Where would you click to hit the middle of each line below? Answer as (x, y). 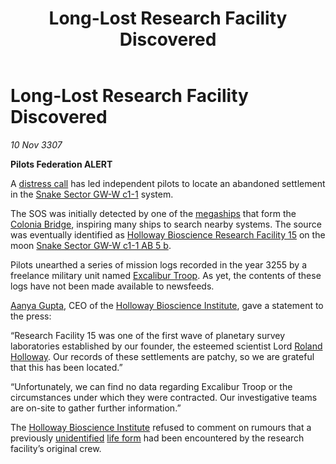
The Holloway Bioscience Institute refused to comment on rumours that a (161, 427)
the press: (31, 316)
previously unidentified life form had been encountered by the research (157, 438)
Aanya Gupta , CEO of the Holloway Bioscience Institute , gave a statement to (167, 305)
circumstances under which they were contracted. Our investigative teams (164, 397)
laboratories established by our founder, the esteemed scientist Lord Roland (166, 346)
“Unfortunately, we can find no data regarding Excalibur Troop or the (151, 386)
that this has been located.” (66, 367)
